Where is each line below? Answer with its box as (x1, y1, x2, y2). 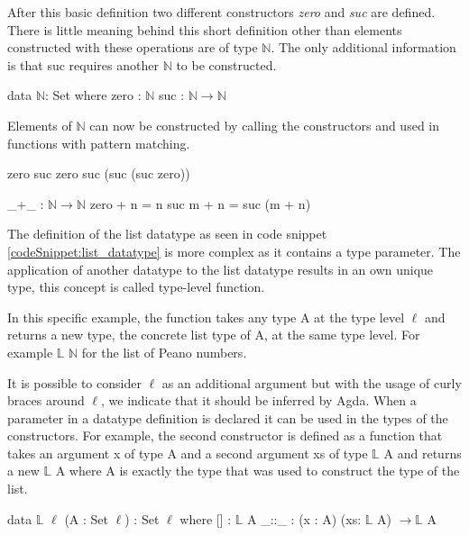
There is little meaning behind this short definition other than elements (7, 20, 402, 39)
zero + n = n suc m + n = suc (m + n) (89, 194, 311, 213)
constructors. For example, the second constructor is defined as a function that (7, 426, 443, 445)
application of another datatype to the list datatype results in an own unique (7, 259, 434, 278)
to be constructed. (176, 55, 277, 74)
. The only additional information (271, 38, 456, 57)
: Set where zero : (45, 86, 142, 104)
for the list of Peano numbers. (81, 342, 247, 361)
